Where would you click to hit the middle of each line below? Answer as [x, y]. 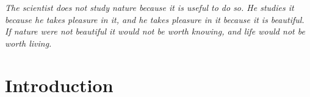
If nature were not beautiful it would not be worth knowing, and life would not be [155, 31]
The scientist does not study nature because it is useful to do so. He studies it [150, 7]
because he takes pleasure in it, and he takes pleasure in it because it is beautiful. [155, 19]
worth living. [28, 43]
